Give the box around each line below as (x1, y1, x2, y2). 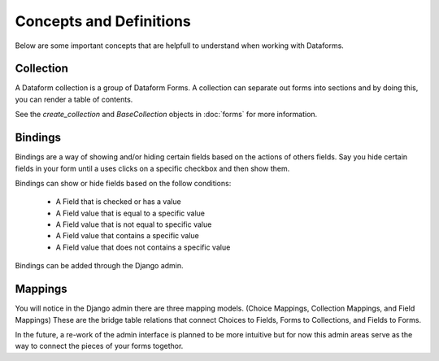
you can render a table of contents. (15, 94, 133, 104)
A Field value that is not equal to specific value (55, 220, 212, 229)
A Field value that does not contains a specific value (55, 242, 231, 252)
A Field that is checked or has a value (55, 197, 182, 207)
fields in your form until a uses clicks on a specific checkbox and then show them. (15, 163, 290, 173)
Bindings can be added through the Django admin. (15, 261, 184, 271)
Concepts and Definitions (15, 12, 191, 30)
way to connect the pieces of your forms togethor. (15, 341, 184, 351)
